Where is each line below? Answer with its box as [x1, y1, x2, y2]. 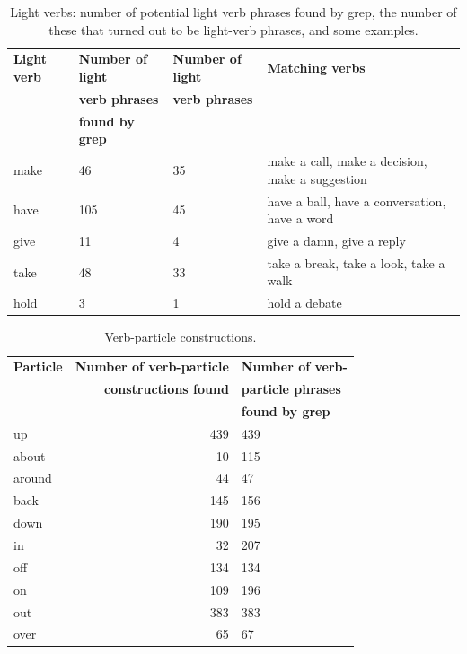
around [13, 468, 52, 487]
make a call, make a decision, [267, 152, 427, 170]
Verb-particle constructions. [104, 327, 257, 346]
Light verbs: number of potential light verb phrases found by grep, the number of [10, 3, 457, 21]
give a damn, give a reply [267, 231, 406, 250]
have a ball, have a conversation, [267, 191, 446, 210]
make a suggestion [267, 169, 367, 187]
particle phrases [241, 379, 341, 398]
